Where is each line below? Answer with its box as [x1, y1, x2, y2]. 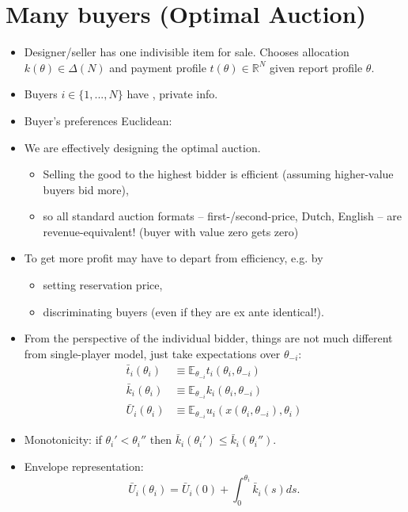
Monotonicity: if [24, 431, 102, 448]
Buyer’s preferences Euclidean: [24, 112, 172, 128]
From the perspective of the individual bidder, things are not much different [24, 330, 393, 346]
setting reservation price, [43, 277, 163, 293]
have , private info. [127, 86, 218, 102]
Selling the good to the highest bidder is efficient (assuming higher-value [43, 166, 394, 182]
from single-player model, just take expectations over [24, 345, 281, 361]
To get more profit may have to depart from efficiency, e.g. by [24, 250, 323, 266]
